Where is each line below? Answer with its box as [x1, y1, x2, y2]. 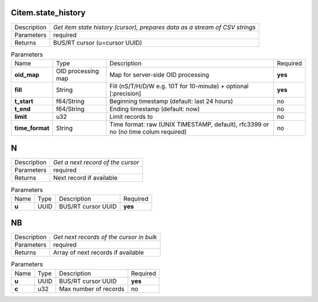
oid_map [14, 71, 39, 79]
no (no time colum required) [109, 127, 187, 135]
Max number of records [59, 284, 125, 293]
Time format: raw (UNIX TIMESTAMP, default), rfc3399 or [109, 120, 269, 128]
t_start [14, 97, 34, 105]
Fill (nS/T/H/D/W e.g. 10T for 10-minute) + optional [109, 82, 249, 90]
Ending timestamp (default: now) [109, 105, 200, 113]
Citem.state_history [11, 8, 86, 18]
